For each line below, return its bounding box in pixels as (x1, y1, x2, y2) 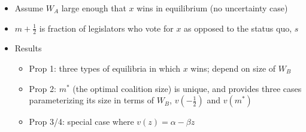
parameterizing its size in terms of (29, 94, 154, 106)
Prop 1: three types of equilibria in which (29, 62, 181, 75)
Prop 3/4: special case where (29, 115, 134, 128)
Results (14, 42, 42, 54)
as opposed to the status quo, (184, 22, 292, 34)
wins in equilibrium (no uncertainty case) (137, 2, 288, 14)
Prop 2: (29, 82, 56, 94)
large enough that (61, 2, 126, 14)
